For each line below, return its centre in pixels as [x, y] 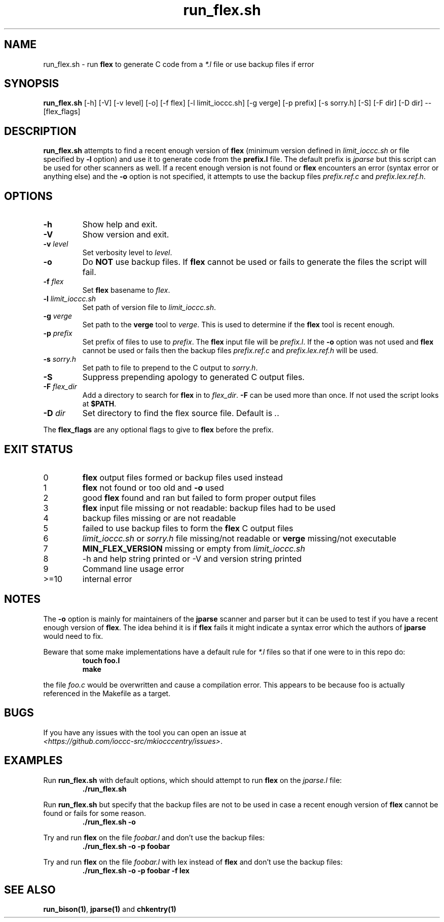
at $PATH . [99, 404]
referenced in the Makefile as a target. [107, 693]
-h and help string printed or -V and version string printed [192, 558]
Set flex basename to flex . [126, 290]
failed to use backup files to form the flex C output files [188, 528]
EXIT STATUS [39, 449]
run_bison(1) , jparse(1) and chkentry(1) [110, 909]
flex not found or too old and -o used [153, 487]
